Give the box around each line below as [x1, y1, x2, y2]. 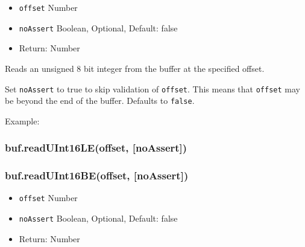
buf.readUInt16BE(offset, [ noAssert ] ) [5, 168, 189, 183]
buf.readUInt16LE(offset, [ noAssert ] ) [5, 140, 187, 155]
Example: [5, 114, 40, 127]
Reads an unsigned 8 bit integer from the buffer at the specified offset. [5, 62, 265, 74]
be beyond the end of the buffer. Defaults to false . [5, 94, 195, 107]
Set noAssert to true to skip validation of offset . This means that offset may [5, 82, 300, 95]
